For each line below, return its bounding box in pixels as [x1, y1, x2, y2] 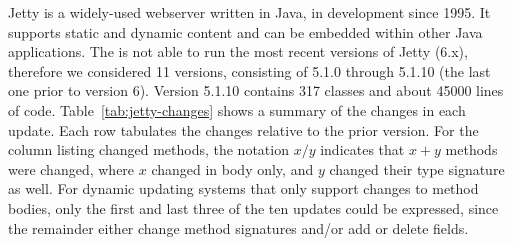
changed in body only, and [151, 158, 314, 179]
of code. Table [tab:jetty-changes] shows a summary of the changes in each [8, 99, 466, 120]
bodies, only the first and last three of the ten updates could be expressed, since [8, 197, 499, 218]
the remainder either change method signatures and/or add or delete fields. [8, 217, 469, 238]
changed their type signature [329, 158, 505, 179]
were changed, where [8, 158, 135, 179]
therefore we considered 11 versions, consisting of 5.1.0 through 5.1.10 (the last [8, 60, 491, 81]
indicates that [320, 139, 405, 160]
